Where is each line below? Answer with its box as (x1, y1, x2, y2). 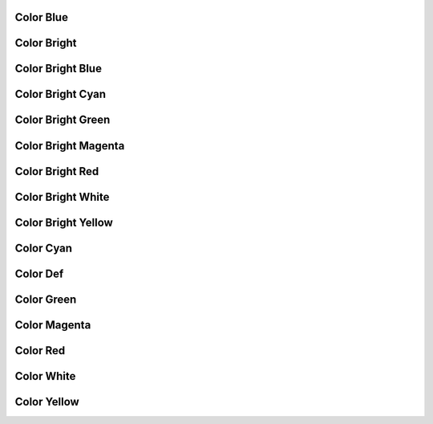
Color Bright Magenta (14, 139, 125, 153)
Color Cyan (14, 241, 72, 255)
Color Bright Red (14, 165, 99, 178)
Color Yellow (14, 394, 79, 409)
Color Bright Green (14, 113, 111, 127)
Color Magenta (14, 318, 91, 332)
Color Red (14, 344, 66, 357)
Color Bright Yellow (14, 215, 114, 229)
